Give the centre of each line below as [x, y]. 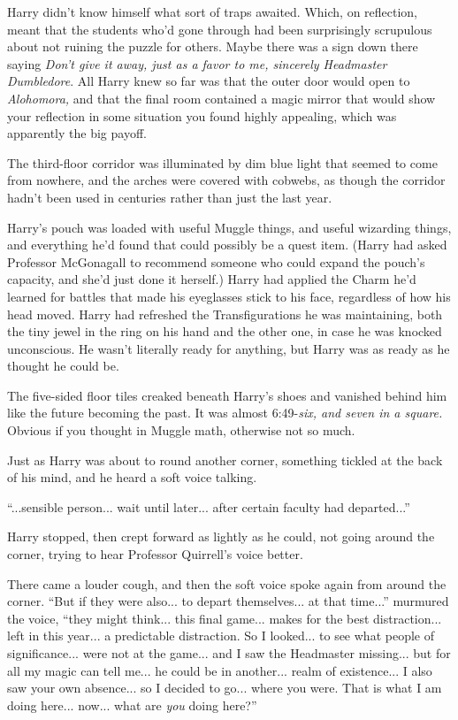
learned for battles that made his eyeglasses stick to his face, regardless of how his [229, 296]
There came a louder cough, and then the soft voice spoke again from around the [227, 583]
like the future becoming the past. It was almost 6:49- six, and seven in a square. [225, 413]
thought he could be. [63, 366]
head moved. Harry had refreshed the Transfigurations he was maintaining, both [225, 314]
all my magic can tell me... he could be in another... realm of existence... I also [220, 670]
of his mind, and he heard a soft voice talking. [132, 477]
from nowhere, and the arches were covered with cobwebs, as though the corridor [226, 180]
